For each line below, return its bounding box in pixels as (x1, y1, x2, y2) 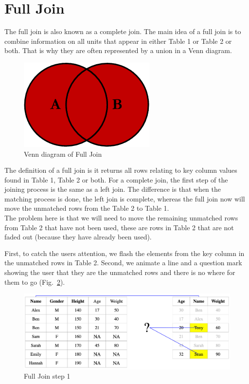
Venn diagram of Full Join (24, 148, 102, 159)
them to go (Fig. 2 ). (4, 276, 65, 287)
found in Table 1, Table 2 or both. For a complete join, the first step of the (4, 174, 228, 184)
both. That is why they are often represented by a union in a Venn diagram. (4, 45, 232, 55)
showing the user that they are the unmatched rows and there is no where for (4, 267, 235, 277)
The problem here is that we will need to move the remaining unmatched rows (4, 213, 238, 223)
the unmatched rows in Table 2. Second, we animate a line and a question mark (4, 257, 242, 268)
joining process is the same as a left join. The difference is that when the (4, 184, 221, 194)
